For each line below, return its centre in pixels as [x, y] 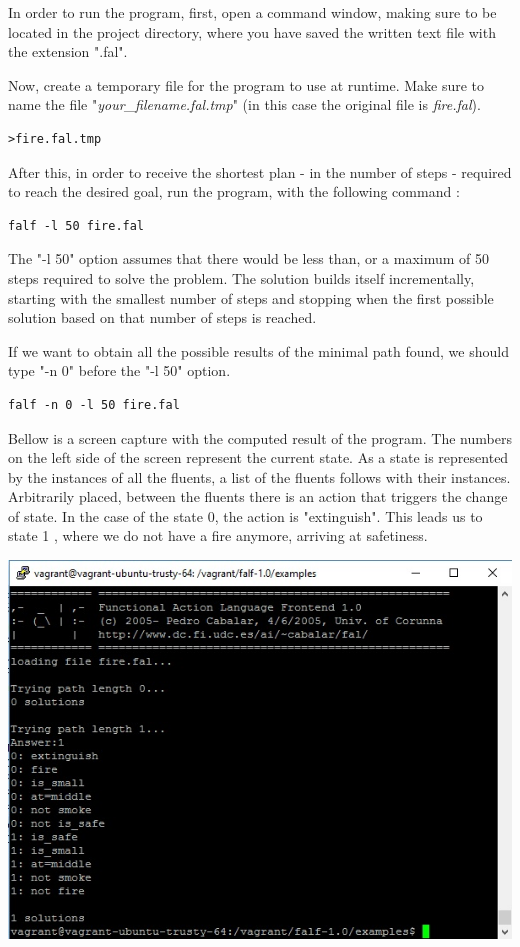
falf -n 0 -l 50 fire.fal [94, 404]
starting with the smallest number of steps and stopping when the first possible [251, 297]
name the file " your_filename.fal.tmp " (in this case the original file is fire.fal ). [244, 104]
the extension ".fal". [68, 51]
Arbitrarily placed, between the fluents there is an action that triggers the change [258, 496]
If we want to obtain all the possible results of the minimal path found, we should [258, 350]
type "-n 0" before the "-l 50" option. [119, 370]
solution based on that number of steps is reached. [162, 317]
